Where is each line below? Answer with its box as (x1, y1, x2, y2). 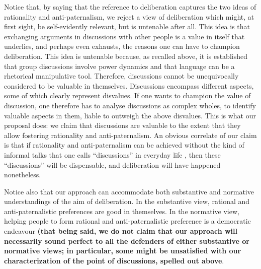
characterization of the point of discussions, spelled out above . (4, 255, 224, 265)
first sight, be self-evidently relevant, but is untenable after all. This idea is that (4, 21, 250, 32)
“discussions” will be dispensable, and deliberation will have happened (4, 159, 221, 170)
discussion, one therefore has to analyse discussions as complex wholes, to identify (4, 100, 256, 110)
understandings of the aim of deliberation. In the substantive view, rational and (4, 196, 250, 207)
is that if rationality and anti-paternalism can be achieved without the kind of (4, 140, 244, 150)
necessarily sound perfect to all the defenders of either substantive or (4, 235, 250, 246)
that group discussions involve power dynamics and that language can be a (4, 60, 235, 71)
